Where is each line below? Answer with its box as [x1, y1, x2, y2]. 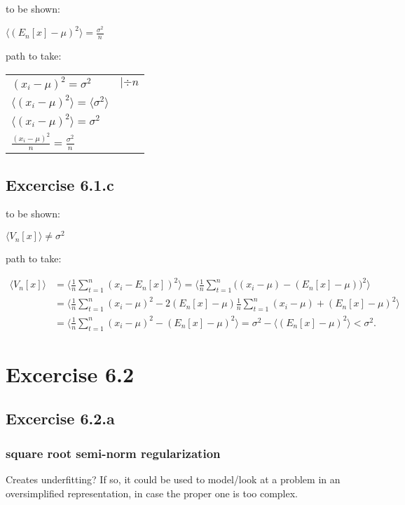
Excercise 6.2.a [6, 408, 115, 429]
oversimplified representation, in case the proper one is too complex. [6, 485, 298, 500]
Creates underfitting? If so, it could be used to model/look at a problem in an [6, 472, 341, 486]
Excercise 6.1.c [6, 173, 114, 195]
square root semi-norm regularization [6, 444, 221, 462]
